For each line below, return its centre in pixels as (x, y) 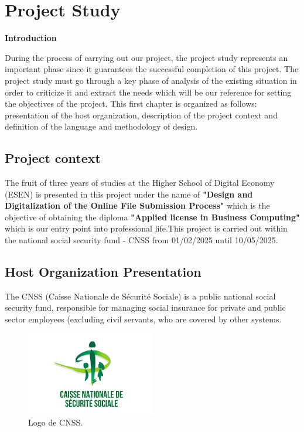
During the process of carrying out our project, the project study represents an (146, 57)
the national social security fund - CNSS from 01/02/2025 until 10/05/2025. (141, 240)
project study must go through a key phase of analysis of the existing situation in (151, 80)
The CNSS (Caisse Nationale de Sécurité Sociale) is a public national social (140, 296)
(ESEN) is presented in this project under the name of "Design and (129, 194)
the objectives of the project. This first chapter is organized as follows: (131, 103)
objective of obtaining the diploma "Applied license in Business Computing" (152, 217)
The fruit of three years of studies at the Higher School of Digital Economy (140, 183)
